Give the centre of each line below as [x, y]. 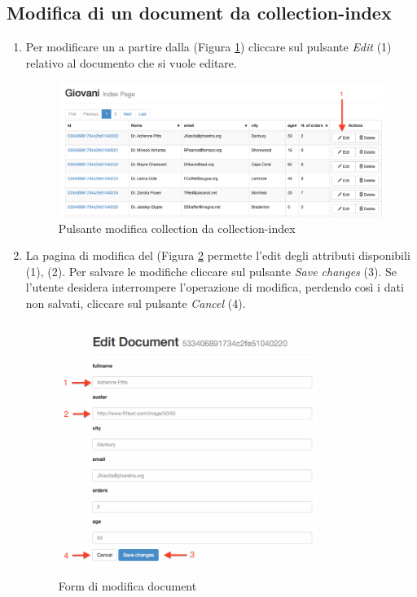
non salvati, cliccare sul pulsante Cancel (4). [136, 303]
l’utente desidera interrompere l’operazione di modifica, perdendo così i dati [215, 287]
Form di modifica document [127, 586]
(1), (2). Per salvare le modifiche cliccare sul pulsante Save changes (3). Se [211, 271]
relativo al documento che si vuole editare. [131, 62]
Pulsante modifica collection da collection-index [177, 228]
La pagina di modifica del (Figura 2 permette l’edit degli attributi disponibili [218, 255]
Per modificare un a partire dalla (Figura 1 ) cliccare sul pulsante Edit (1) [208, 47]
